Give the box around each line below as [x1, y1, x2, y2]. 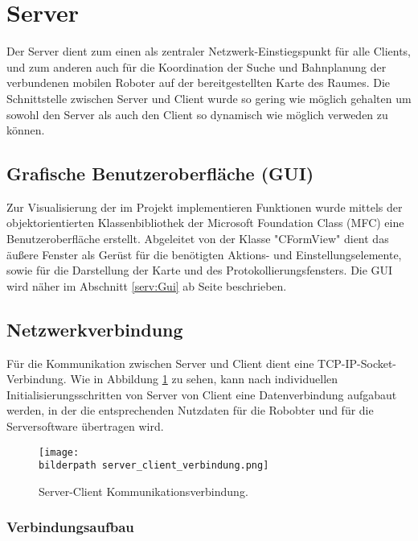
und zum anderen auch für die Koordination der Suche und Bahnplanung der [6, 58, 387, 75]
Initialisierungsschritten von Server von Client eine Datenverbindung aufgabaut [6, 386, 397, 403]
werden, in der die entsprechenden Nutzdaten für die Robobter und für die [6, 402, 374, 419]
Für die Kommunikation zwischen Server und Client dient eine [6, 354, 314, 371]
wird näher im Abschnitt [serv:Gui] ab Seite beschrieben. [6, 277, 287, 294]
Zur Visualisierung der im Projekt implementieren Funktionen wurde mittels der [6, 198, 403, 215]
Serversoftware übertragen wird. [6, 418, 164, 435]
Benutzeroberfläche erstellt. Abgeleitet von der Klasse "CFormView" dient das [6, 230, 389, 247]
